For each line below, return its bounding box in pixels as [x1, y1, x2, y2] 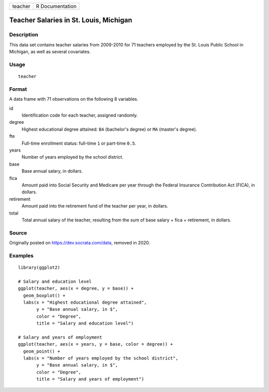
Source [9, 229, 27, 236]
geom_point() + [23, 348, 60, 354]
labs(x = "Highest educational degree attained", [23, 299, 147, 305]
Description [9, 31, 38, 38]
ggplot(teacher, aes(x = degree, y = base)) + [18, 286, 134, 291]
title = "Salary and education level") [36, 321, 134, 326]
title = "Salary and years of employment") [36, 377, 144, 382]
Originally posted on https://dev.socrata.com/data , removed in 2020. [9, 240, 150, 246]
